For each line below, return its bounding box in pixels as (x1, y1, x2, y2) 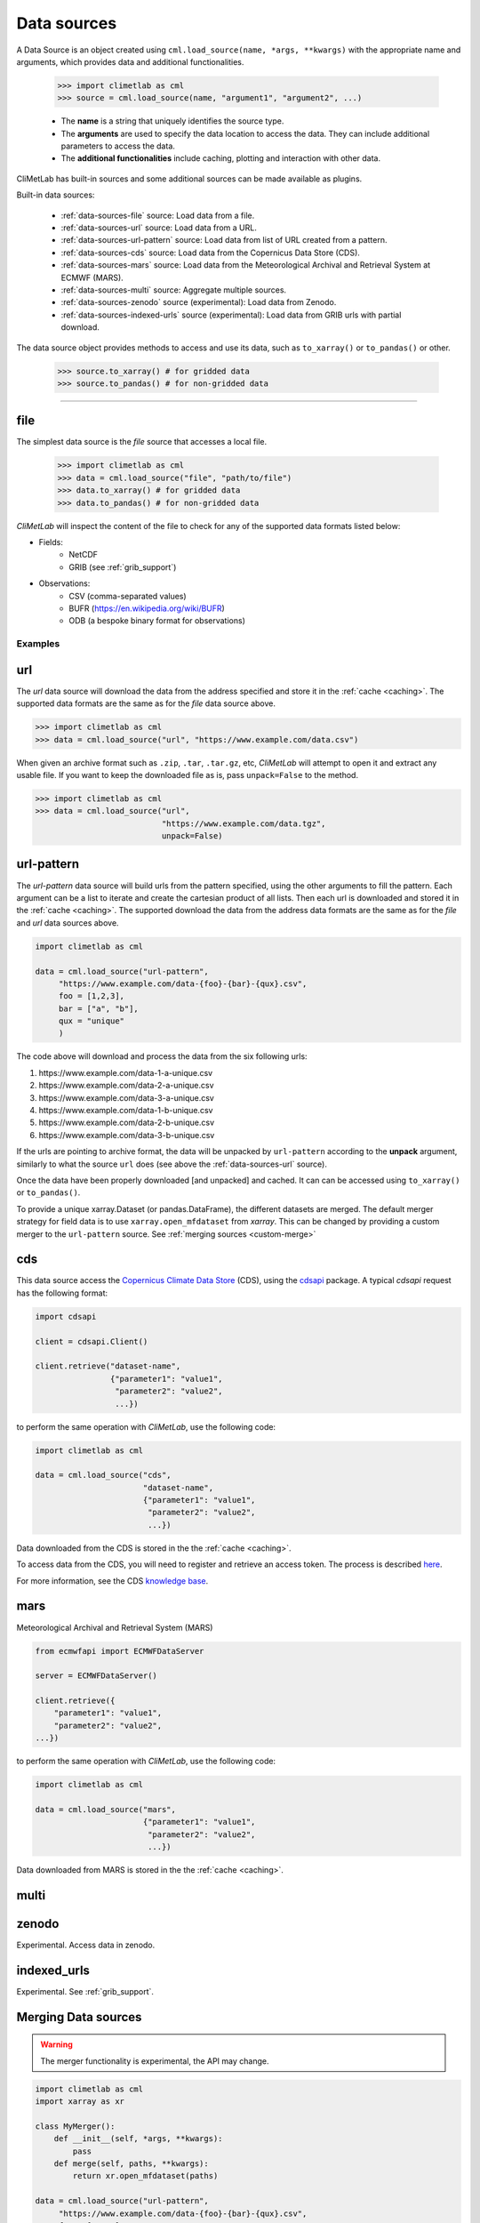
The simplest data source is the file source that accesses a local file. (16, 437, 268, 447)
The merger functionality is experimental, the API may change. (40, 2055, 269, 2067)
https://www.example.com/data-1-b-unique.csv (38, 1105, 213, 1115)
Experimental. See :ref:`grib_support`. (16, 1986, 155, 1996)
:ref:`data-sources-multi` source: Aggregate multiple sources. (60, 285, 287, 295)
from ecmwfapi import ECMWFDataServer (35, 1646, 204, 1656)
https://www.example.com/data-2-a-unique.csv (38, 1080, 214, 1091)
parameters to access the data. (60, 140, 175, 151)
